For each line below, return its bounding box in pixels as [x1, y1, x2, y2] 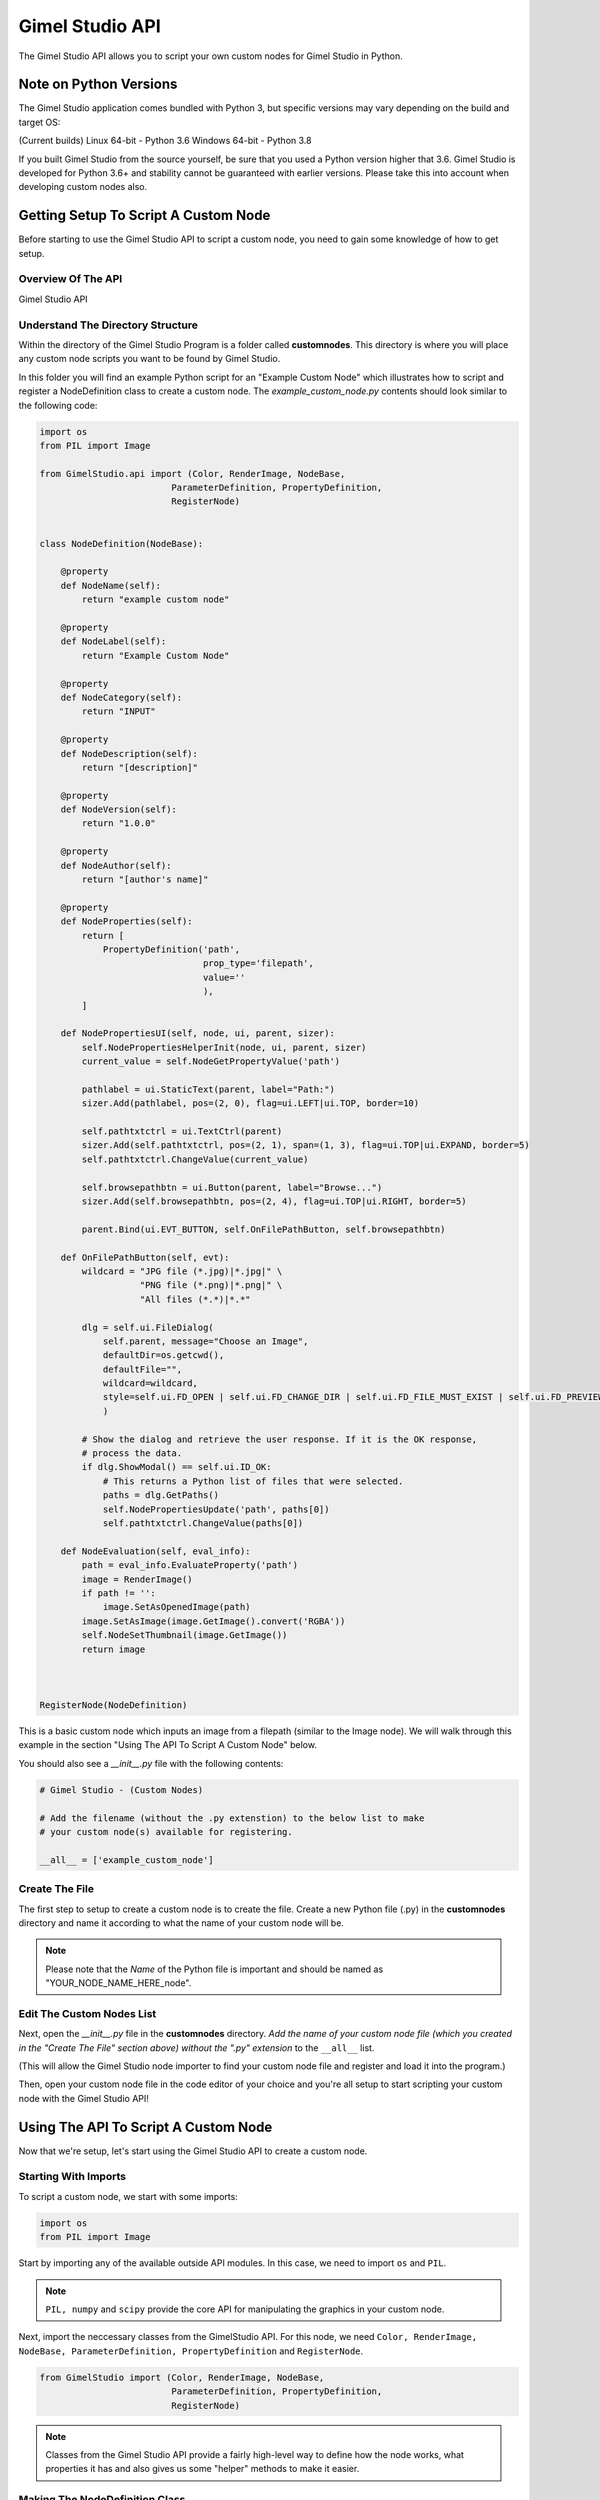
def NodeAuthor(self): [60, 860, 172, 871]
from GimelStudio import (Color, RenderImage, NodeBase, [39, 2371, 325, 2383]
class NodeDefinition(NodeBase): [39, 538, 204, 549]
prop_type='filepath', [202, 958, 314, 969]
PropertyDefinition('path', [102, 943, 240, 955]
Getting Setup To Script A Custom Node [18, 207, 271, 224]
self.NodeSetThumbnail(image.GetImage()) [81, 1630, 288, 1641]
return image [81, 1643, 146, 1655]
